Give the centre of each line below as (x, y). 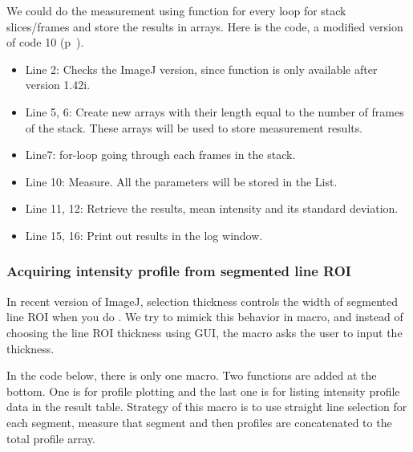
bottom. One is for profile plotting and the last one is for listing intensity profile (203, 391)
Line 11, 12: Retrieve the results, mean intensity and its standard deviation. (212, 208)
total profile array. (51, 438)
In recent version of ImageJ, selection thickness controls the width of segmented (202, 301)
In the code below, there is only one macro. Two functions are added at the (192, 375)
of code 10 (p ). (45, 42)
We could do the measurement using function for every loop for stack (176, 10)
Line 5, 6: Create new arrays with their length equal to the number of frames (215, 111)
